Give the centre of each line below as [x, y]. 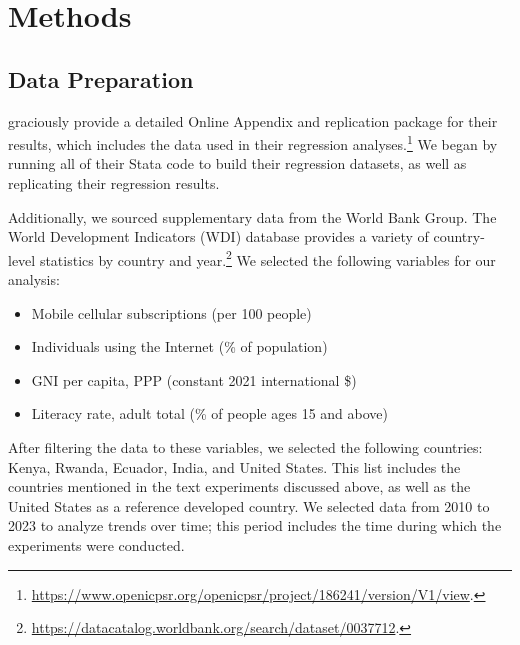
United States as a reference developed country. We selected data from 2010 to [249, 505]
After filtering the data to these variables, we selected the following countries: [245, 447]
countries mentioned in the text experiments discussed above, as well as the [239, 486]
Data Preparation [101, 78]
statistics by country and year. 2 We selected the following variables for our [267, 258]
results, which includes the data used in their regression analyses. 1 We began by [253, 142]
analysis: [34, 279]
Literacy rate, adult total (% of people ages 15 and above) [209, 413]
